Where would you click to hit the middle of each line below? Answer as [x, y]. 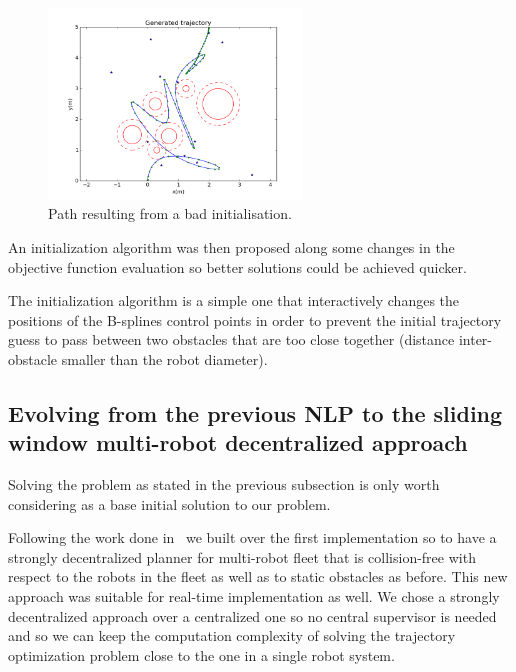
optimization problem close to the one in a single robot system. [201, 654]
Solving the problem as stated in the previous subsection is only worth [224, 484]
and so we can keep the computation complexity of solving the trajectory [232, 635]
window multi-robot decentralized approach [238, 442]
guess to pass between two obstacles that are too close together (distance [231, 339]
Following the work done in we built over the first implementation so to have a [252, 537]
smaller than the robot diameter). [164, 358]
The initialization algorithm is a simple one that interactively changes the [234, 300]
